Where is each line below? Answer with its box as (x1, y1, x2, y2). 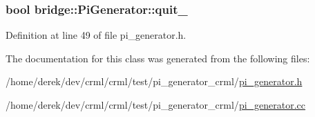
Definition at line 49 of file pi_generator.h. (6, 28, 187, 42)
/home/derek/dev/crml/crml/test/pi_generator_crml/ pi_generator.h (6, 74, 303, 89)
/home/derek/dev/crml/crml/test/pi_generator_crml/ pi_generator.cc (6, 98, 306, 111)
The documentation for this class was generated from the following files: (6, 51, 310, 65)
